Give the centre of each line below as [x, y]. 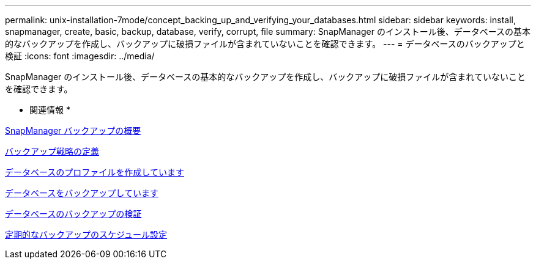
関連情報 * [50, 110]
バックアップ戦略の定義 [52, 151]
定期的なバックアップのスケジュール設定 [86, 234]
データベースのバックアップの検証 [73, 214]
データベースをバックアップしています [82, 193]
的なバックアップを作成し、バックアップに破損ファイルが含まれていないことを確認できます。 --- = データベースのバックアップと [265, 44]
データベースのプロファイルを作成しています [95, 172]
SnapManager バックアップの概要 [73, 130]
